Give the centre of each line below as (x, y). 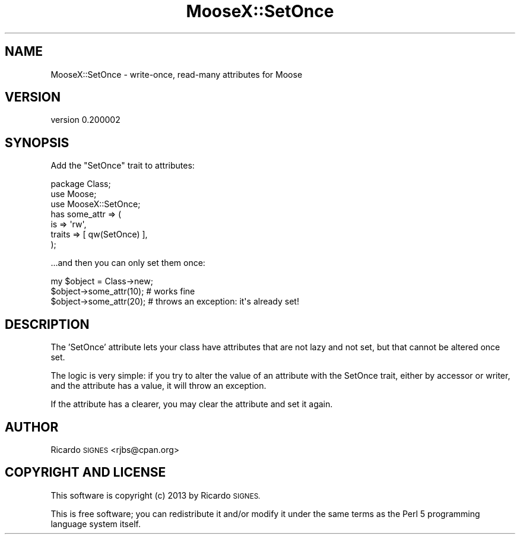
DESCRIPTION (47, 324)
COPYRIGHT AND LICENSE (85, 473)
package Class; (81, 184)
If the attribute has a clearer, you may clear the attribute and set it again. (192, 404)
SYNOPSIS (37, 142)
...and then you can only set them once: (128, 263)
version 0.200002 (85, 120)
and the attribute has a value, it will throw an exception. (158, 386)
